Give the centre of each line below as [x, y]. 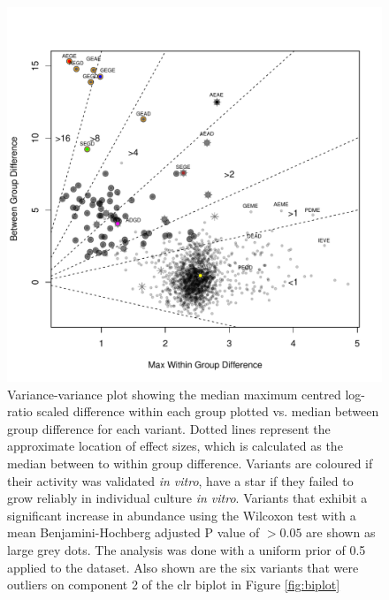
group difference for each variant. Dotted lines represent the [169, 428]
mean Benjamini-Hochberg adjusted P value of [133, 532]
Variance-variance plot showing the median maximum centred [174, 394]
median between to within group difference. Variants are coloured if [190, 463]
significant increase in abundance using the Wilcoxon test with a [182, 515]
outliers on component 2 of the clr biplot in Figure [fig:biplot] [174, 585]
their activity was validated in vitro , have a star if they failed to [180, 480]
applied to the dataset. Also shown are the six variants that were [183, 567]
